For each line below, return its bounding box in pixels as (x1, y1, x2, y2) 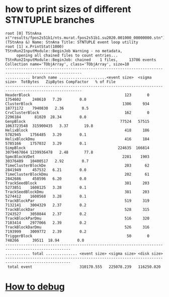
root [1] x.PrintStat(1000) (5, 44, 64, 49)
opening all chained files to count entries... (16, 53, 118, 58)
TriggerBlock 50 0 (5, 233, 150, 239)
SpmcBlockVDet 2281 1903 (5, 154, 150, 159)
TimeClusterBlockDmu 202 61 (5, 172, 150, 177)
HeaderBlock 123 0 (5, 92, 150, 98)
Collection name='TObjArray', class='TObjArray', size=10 (5, 61, 129, 66)
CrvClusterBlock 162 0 (5, 110, 150, 115)
